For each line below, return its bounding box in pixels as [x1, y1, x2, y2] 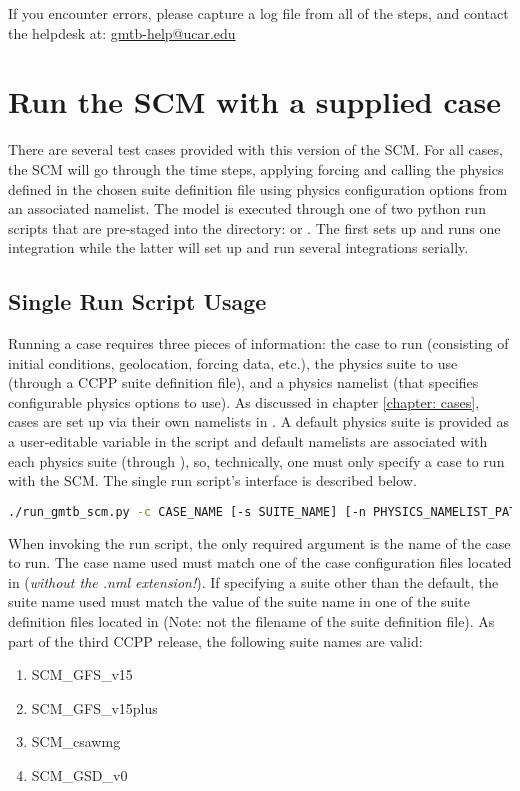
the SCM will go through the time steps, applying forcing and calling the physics [8, 158, 504, 179]
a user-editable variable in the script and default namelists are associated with [8, 431, 488, 452]
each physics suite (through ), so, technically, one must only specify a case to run [8, 450, 505, 471]
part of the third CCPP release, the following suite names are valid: [8, 630, 423, 651]
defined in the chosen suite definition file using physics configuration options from [8, 178, 508, 199]
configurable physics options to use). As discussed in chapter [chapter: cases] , [8, 391, 480, 412]
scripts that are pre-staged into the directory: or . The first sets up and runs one [8, 217, 501, 238]
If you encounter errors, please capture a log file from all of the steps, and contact [8, 3, 509, 23]
